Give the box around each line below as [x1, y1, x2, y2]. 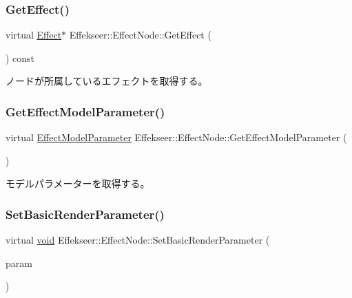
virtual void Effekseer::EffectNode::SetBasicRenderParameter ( [6, 233, 270, 247]
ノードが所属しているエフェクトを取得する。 [6, 74, 208, 88]
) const [6, 50, 35, 65]
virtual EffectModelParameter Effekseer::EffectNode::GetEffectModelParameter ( [6, 130, 347, 145]
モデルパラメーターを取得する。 [6, 176, 150, 191]
